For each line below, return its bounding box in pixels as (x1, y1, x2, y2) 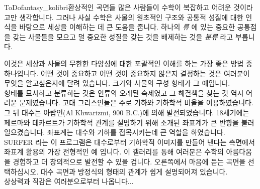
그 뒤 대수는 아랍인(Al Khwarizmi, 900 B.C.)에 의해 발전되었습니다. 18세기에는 (4, 107, 249, 117)
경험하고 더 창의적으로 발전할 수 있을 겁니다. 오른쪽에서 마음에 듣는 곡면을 (13, 156, 246, 166)
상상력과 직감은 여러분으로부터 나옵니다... (4, 176, 134, 186)
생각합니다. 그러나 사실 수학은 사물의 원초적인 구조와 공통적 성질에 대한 (19, 12, 243, 22)
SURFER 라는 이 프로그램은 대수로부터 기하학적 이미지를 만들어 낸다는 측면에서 (4, 136, 255, 147)
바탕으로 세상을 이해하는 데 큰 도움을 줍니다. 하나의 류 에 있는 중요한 (19, 22, 235, 32)
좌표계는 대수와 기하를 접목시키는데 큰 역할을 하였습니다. (47, 127, 225, 137)
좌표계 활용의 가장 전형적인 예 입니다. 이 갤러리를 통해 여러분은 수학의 (4, 146, 224, 157)
